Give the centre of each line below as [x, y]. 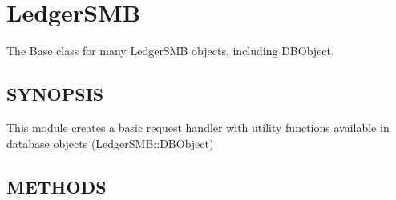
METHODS [57, 186]
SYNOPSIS [55, 94]
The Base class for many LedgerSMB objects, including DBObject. [170, 51]
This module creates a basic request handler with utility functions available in [198, 127]
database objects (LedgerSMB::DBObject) [110, 143]
